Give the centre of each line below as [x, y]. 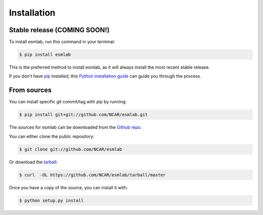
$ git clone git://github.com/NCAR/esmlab [71, 149]
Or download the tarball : [33, 162]
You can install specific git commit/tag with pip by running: [68, 102]
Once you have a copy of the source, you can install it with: [68, 187]
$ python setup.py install [51, 200]
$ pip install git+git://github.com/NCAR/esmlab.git [84, 115]
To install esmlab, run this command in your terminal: [62, 42]
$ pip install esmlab [45, 55]
